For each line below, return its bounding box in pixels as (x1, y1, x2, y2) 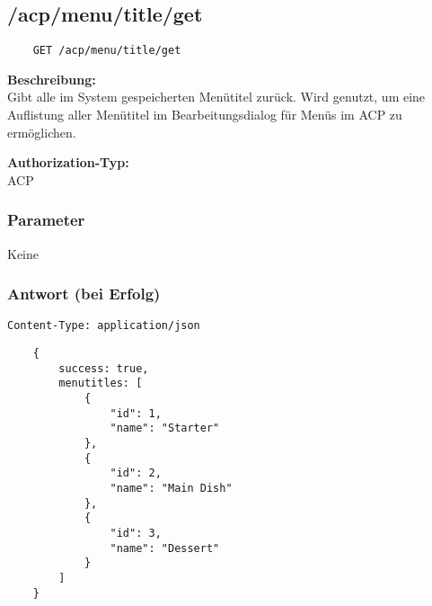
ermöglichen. (7, 122, 76, 141)
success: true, (58, 361, 149, 375)
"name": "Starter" (110, 422, 220, 435)
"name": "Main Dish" (110, 482, 233, 495)
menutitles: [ (58, 377, 143, 390)
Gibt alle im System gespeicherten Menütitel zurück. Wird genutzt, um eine (7, 87, 426, 106)
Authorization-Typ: (7, 153, 129, 172)
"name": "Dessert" (110, 541, 220, 555)
